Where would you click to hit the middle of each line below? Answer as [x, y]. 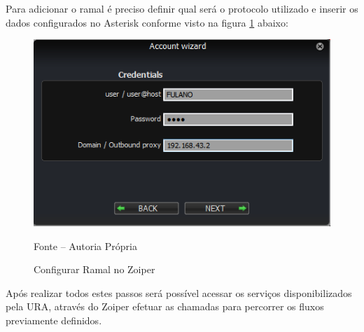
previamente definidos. [54, 320]
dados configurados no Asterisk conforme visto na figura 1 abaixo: [147, 22]
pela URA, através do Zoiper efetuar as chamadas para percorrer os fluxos [165, 306]
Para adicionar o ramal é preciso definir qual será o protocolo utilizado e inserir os [182, 8]
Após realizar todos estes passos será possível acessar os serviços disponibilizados [179, 292]
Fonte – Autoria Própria [85, 245]
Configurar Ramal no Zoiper [94, 269]
